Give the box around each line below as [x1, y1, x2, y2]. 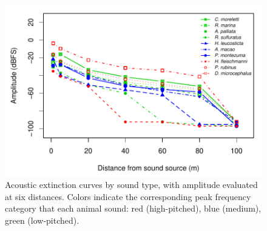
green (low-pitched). [5, 214, 79, 227]
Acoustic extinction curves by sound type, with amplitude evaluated [5, 178, 258, 191]
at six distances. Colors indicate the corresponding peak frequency [5, 190, 251, 203]
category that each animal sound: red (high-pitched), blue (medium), [5, 202, 262, 215]
